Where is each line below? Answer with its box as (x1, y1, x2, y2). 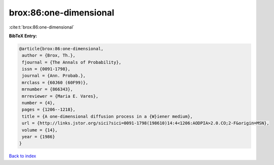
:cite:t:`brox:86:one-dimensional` (9, 24, 75, 30)
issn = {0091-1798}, (22, 66, 71, 72)
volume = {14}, (22, 127, 58, 133)
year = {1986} (22, 134, 55, 139)
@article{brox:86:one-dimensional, (19, 46, 104, 51)
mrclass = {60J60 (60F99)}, (22, 80, 89, 85)
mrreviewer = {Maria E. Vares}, (22, 93, 99, 99)
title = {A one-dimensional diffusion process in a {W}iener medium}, (22, 114, 193, 119)
